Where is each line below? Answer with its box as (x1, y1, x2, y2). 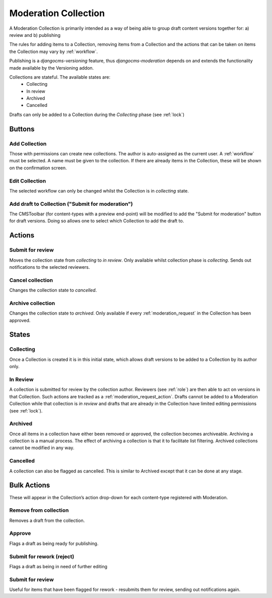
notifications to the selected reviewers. (9, 264, 90, 270)
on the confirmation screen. (9, 164, 67, 171)
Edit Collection (9, 177, 46, 184)
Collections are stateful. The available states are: (9, 74, 111, 80)
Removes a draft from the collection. (9, 517, 85, 523)
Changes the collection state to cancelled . (9, 287, 97, 293)
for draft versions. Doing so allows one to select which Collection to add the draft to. (9, 218, 184, 224)
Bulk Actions (9, 481, 50, 490)
